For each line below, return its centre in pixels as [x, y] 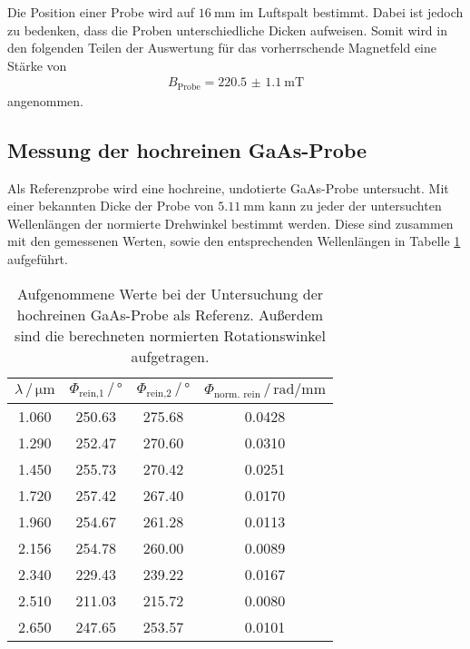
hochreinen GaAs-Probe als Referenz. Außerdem [170, 314]
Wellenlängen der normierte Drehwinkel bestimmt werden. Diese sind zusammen [230, 223]
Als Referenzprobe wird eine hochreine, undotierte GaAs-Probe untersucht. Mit [228, 187]
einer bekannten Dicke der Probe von [111, 206]
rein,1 [92, 393]
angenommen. [45, 100]
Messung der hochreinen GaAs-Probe [187, 149]
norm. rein [237, 394]
